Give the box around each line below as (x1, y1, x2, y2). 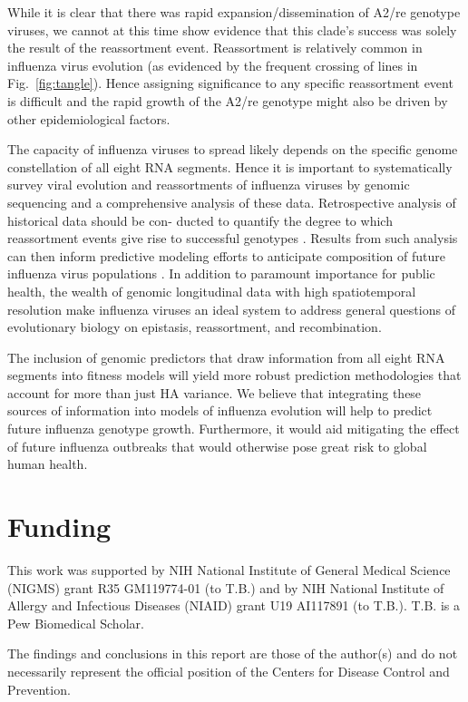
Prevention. (7, 679, 71, 698)
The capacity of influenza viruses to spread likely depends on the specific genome (7, 140, 458, 159)
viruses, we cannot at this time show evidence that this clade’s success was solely (7, 20, 457, 39)
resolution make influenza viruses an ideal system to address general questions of (7, 299, 455, 318)
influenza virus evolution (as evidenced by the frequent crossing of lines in (7, 55, 418, 74)
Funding (7, 508, 112, 545)
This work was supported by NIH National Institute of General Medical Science (7, 560, 451, 579)
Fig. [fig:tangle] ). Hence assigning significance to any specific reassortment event (7, 73, 453, 93)
